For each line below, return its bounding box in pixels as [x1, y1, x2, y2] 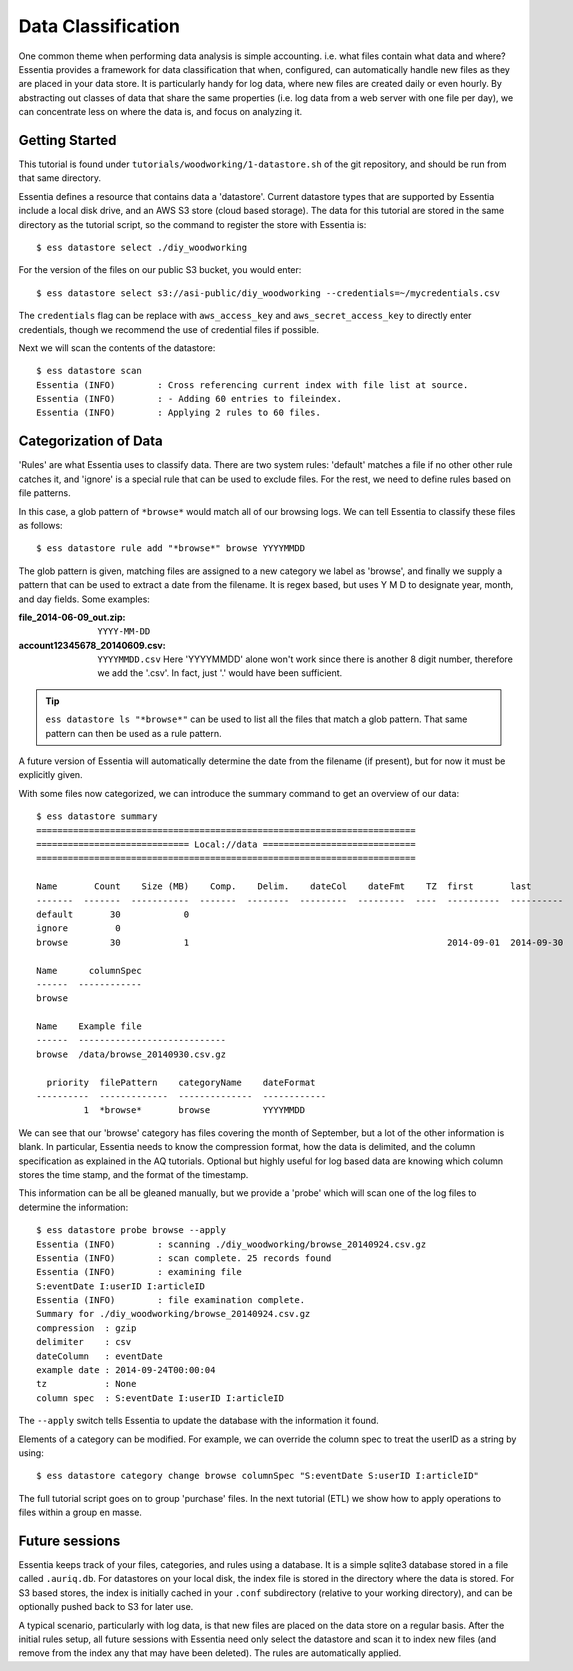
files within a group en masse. [18, 1506, 142, 1519]
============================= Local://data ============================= [36, 838, 416, 850]
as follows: [18, 519, 64, 531]
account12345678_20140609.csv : [18, 639, 166, 651]
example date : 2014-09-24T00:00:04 [36, 1365, 216, 1376]
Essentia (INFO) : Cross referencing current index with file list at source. [36, 379, 469, 390]
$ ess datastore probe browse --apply [36, 1225, 227, 1236]
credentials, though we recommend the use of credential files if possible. [18, 323, 320, 335]
